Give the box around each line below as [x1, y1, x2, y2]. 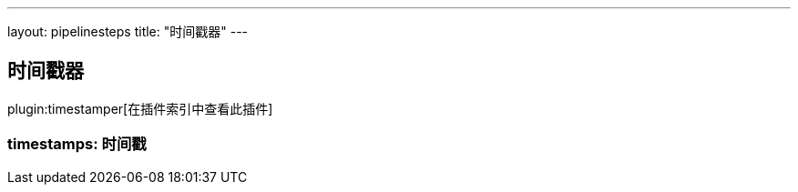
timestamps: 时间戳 [7, 135, 147, 154]
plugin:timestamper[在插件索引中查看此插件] [7, 100, 273, 116]
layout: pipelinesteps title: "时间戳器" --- [7, 24, 249, 39]
